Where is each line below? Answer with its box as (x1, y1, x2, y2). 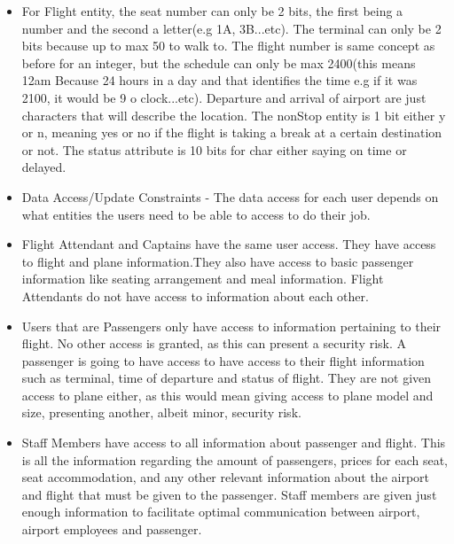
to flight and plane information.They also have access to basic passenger (21, 252, 414, 270)
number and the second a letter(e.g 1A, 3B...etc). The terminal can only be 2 (21, 19, 442, 37)
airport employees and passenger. (21, 520, 202, 539)
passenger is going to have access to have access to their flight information (21, 351, 425, 369)
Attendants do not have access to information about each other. (21, 286, 369, 305)
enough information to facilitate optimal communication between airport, (21, 502, 420, 521)
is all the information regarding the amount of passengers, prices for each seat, (21, 450, 448, 469)
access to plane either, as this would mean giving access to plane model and (21, 385, 434, 404)
